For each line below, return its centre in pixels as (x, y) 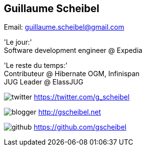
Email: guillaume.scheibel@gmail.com (64, 27)
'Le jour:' (18, 42)
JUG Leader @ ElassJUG (44, 82)
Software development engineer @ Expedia (73, 50)
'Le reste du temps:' (36, 66)
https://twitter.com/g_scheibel (82, 97)
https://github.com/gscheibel (80, 127)
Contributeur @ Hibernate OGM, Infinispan (72, 74)
